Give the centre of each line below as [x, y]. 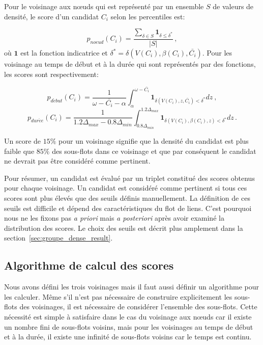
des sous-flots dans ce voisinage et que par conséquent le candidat [154, 151]
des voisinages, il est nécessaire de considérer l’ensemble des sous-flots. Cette [138, 307]
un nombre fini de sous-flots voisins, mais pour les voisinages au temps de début [129, 326]
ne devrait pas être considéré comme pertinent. [77, 161]
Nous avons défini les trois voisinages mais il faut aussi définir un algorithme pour [131, 287]
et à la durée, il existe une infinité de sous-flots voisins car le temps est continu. [128, 337]
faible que [19, 151]
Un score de [23, 141]
